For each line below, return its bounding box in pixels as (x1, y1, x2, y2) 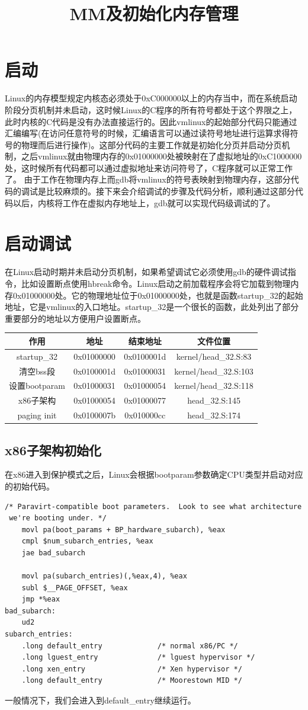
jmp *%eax (21, 595, 60, 604)
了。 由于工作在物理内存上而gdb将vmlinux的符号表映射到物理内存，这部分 (5, 173, 291, 186)
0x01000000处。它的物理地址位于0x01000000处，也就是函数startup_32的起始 (12, 289, 303, 301)
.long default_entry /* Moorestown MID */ (21, 676, 242, 685)
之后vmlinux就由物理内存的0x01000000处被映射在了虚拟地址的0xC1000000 (21, 150, 302, 162)
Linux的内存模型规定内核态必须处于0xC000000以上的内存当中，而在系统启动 (5, 92, 297, 104)
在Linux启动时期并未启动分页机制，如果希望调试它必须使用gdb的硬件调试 (5, 266, 288, 278)
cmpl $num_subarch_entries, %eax (21, 537, 153, 546)
